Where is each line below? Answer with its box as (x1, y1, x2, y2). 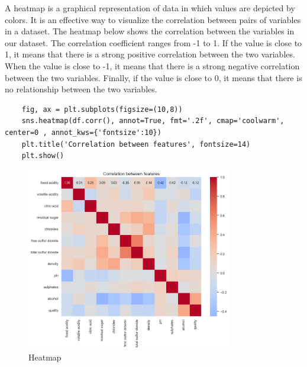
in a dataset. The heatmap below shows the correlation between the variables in (5, 25, 295, 37)
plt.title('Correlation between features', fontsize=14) (21, 140, 251, 149)
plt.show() (21, 152, 64, 160)
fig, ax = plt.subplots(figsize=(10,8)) (21, 105, 183, 114)
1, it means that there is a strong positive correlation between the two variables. (5, 48, 295, 60)
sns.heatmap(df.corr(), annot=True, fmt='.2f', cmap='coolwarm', (21, 117, 285, 125)
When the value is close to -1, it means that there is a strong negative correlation (5, 59, 300, 72)
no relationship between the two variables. (5, 83, 157, 95)
